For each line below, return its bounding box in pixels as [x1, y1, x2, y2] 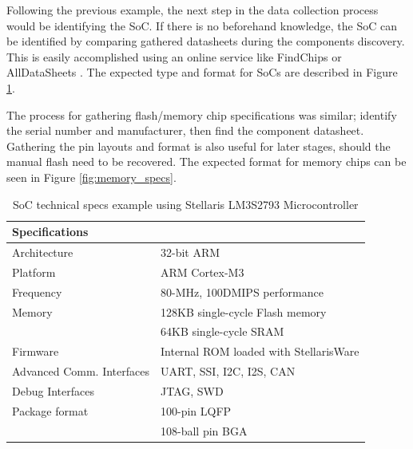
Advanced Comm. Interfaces [12, 363, 149, 380]
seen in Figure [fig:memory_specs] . [6, 168, 177, 185]
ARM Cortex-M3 [160, 263, 244, 280]
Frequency [12, 283, 62, 300]
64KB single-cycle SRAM [160, 323, 284, 340]
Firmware [12, 343, 59, 360]
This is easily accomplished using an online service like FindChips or [6, 48, 342, 65]
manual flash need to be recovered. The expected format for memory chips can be [6, 153, 407, 170]
